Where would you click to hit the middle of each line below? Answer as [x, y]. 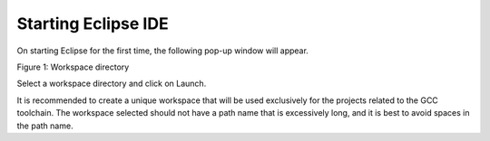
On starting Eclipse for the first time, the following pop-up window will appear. [162, 51]
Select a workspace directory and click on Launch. [112, 84]
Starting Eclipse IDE [93, 23]
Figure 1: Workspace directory [73, 67]
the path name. [45, 126]
